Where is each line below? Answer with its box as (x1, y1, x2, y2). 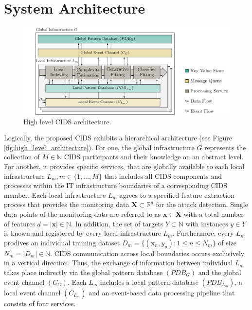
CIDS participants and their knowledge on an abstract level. (64, 152, 244, 162)
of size (218, 237, 237, 247)
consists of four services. (4, 298, 76, 308)
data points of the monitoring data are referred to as (4, 209, 161, 219)
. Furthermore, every (172, 228, 234, 238)
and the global (198, 267, 241, 277)
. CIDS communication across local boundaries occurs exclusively (50, 248, 245, 258)
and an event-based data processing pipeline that (89, 287, 235, 297)
